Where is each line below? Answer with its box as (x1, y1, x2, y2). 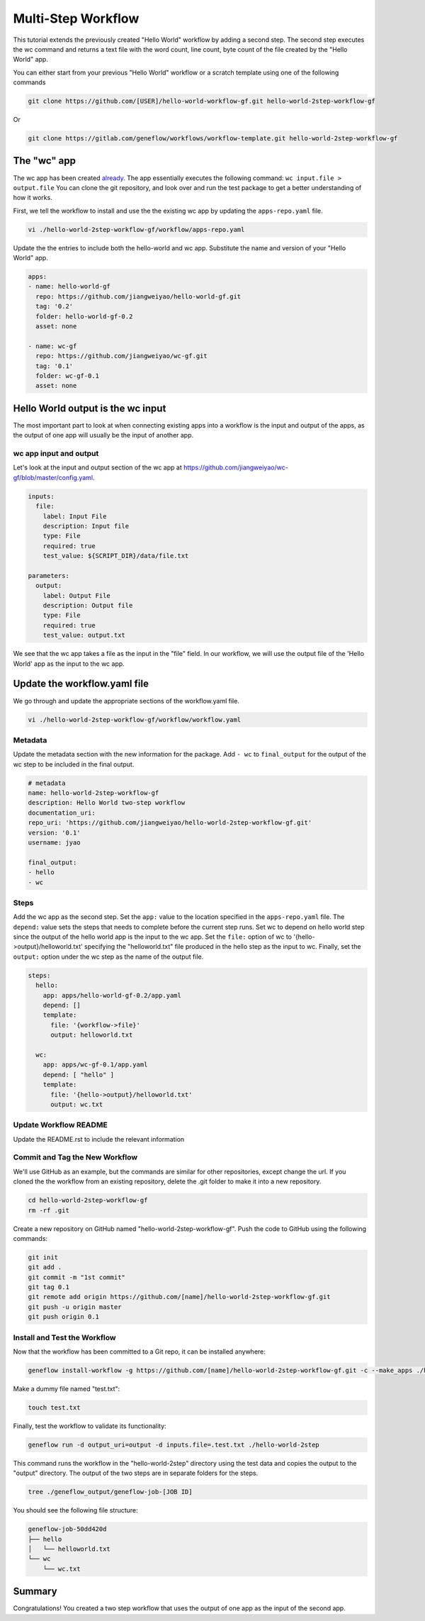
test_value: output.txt (42, 631, 125, 640)
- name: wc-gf (28, 342, 77, 350)
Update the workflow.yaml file (13, 678, 149, 690)
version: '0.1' (28, 828, 81, 837)
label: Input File (42, 512, 107, 520)
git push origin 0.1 (28, 1313, 99, 1321)
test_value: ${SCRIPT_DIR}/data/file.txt (42, 552, 189, 560)
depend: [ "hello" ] (42, 1071, 115, 1079)
